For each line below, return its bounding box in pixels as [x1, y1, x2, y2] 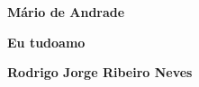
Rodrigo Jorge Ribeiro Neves [7, 63, 193, 82]
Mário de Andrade [7, 3, 125, 21]
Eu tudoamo [7, 32, 86, 51]
